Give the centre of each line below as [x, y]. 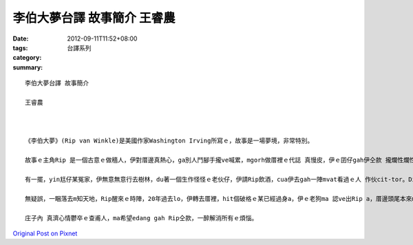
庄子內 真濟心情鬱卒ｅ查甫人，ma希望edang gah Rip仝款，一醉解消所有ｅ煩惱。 [141, 218]
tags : [20, 47]
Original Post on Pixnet [45, 233]
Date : [21, 39]
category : [27, 58]
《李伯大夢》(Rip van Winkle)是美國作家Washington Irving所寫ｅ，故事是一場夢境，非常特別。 [169, 141]
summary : [28, 67]
